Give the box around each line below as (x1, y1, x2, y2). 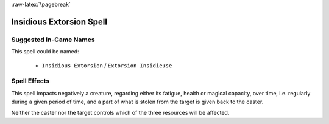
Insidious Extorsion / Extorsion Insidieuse (41, 61, 172, 69)
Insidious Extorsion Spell (11, 16, 108, 27)
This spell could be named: (11, 48, 79, 55)
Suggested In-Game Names (11, 35, 95, 44)
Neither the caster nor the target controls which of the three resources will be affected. (11, 109, 230, 117)
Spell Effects (11, 77, 50, 85)
